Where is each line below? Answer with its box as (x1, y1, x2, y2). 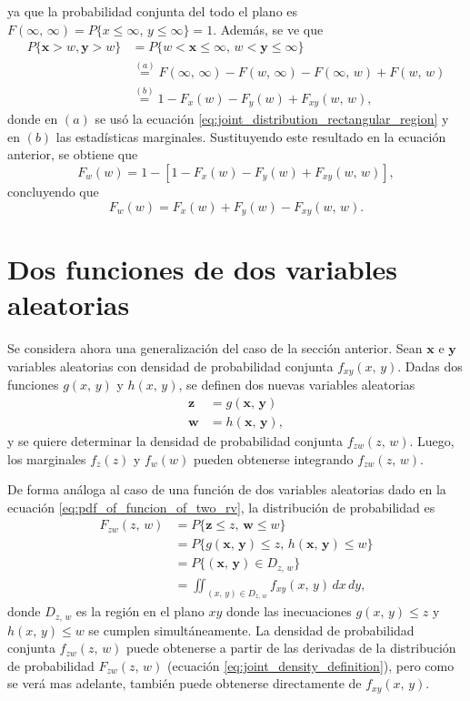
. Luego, (409, 432, 455, 451)
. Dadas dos (397, 356, 463, 375)
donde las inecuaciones (225, 602, 352, 621)
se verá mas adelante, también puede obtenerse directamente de (7, 674, 362, 693)
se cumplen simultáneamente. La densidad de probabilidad (88, 620, 415, 639)
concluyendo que (7, 181, 99, 200)
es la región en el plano (75, 602, 205, 621)
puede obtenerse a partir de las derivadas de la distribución (126, 638, 456, 657)
